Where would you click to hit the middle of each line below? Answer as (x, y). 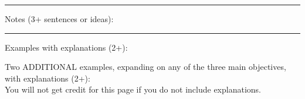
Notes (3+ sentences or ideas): (59, 19)
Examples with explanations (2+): (66, 47)
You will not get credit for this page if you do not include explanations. (133, 89)
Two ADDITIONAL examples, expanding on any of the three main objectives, (145, 67)
